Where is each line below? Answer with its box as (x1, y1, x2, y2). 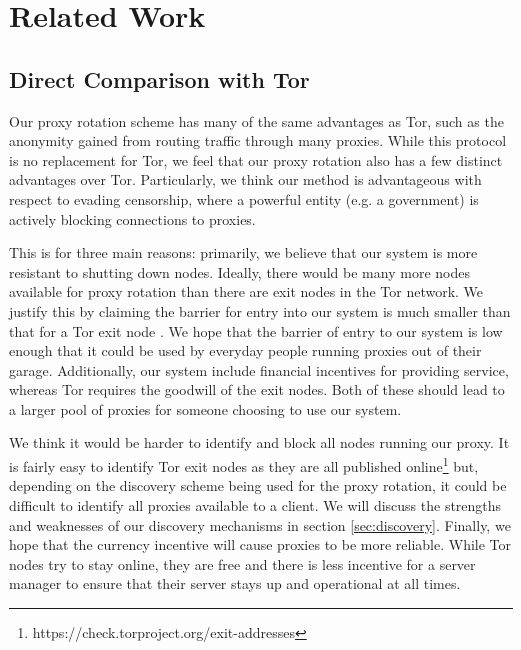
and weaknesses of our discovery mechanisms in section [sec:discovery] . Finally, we (9, 514, 511, 535)
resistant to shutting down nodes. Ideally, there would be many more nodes (9, 261, 470, 282)
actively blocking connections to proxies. (9, 208, 256, 229)
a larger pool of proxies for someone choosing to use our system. (9, 398, 402, 419)
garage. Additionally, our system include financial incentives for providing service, (9, 359, 509, 380)
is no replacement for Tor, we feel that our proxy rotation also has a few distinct (9, 149, 503, 170)
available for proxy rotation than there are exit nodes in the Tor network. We (9, 281, 484, 302)
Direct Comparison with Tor (9, 63, 310, 94)
